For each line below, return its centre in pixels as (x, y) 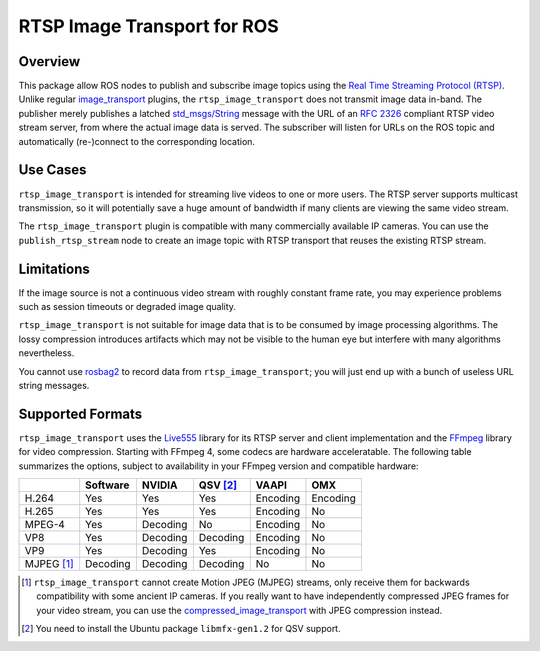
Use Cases (52, 170)
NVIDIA (159, 485)
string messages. (54, 385)
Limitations (54, 268)
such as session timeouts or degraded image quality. (127, 306)
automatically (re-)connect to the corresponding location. (136, 141)
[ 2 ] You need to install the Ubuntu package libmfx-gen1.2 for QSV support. (181, 629)
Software (107, 485)
